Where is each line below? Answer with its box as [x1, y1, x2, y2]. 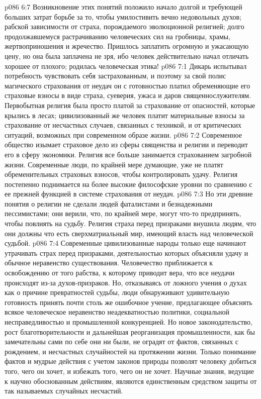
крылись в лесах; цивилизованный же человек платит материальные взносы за [5, 110, 245, 120]
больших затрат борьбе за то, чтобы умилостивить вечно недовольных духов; [5, 11, 242, 22]
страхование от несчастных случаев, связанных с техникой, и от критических [5, 120, 242, 130]
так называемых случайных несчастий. [5, 385, 123, 396]
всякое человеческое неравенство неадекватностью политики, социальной [5, 307, 230, 317]
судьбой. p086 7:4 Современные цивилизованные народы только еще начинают [5, 238, 246, 248]
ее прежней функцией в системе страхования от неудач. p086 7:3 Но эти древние [5, 188, 253, 199]
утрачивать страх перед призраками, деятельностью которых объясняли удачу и [5, 247, 248, 258]
